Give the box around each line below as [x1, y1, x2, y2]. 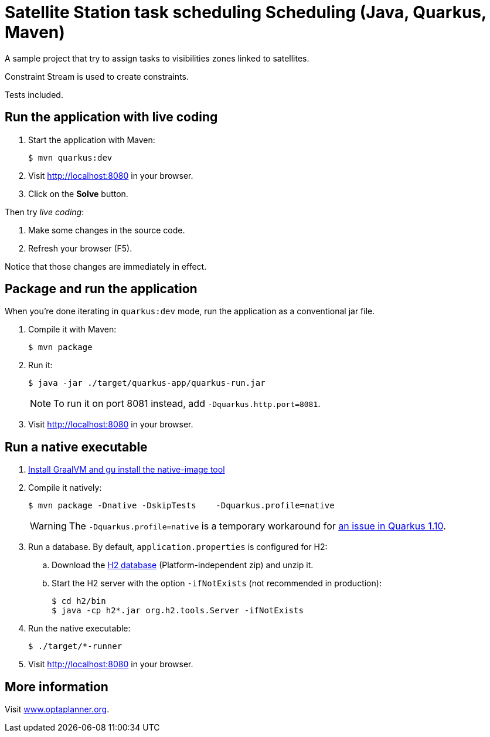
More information [5, 679, 108, 694]
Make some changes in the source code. [28, 225, 185, 235]
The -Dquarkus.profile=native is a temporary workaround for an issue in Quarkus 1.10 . [69, 520, 446, 532]
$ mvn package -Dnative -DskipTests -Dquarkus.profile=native [28, 501, 335, 511]
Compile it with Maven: [28, 324, 117, 335]
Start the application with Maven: [28, 134, 155, 145]
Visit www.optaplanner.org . [5, 704, 110, 715]
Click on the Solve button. [28, 188, 128, 199]
